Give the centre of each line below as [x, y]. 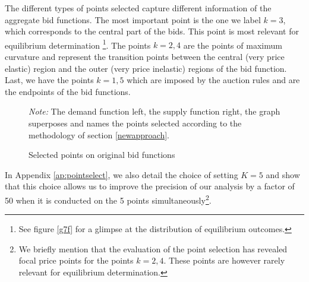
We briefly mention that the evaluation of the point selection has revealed [153, 248]
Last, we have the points [49, 80]
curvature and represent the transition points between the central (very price [145, 57]
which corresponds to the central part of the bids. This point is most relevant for [152, 31]
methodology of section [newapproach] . [99, 134]
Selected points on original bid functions [102, 155]
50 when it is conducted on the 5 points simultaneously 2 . [108, 199]
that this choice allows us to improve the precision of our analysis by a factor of [150, 186]
